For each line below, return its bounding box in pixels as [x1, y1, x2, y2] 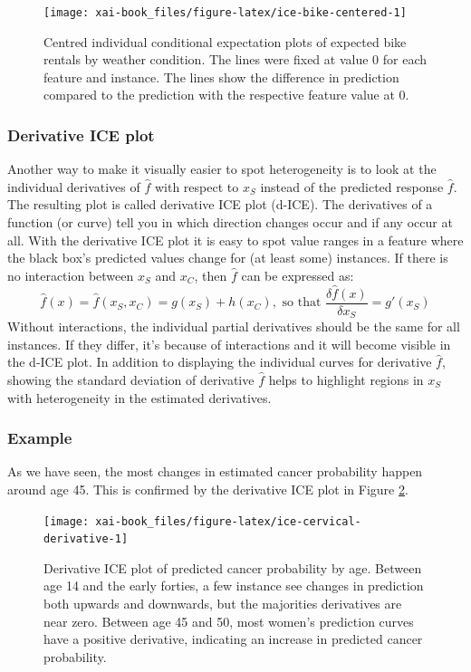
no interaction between [7, 265, 134, 284]
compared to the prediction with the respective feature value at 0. [43, 85, 409, 104]
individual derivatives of [7, 177, 140, 196]
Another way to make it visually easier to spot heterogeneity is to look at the [7, 159, 437, 178]
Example [7, 427, 72, 449]
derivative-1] [43, 533, 129, 546]
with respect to [154, 177, 239, 196]
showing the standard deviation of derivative [7, 370, 255, 389]
